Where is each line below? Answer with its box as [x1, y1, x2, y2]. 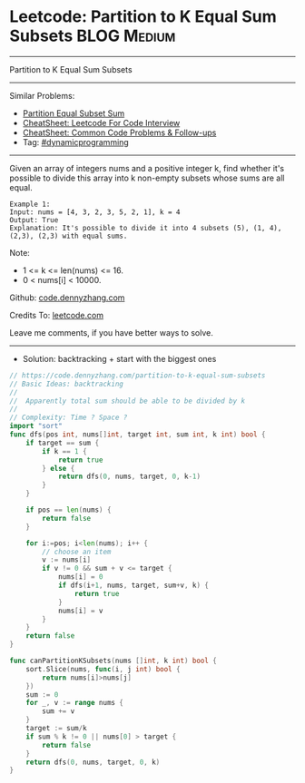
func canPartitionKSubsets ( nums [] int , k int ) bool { [9, 656, 218, 666]
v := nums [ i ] [42, 555, 92, 564]
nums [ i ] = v [57, 606, 103, 615]
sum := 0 [25, 690, 59, 700]
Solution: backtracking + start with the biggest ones [22, 353, 217, 364]
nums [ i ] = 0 [57, 573, 103, 582]
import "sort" [9, 422, 64, 431]
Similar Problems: [9, 90, 75, 101]
